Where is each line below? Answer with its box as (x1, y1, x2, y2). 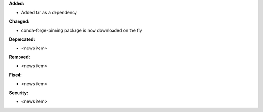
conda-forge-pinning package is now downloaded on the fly (21, 27, 142, 33)
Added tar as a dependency (21, 10, 77, 16)
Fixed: (9, 72, 22, 78)
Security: (9, 90, 29, 96)
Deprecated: (9, 36, 35, 42)
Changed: (9, 18, 30, 24)
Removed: (9, 54, 30, 60)
